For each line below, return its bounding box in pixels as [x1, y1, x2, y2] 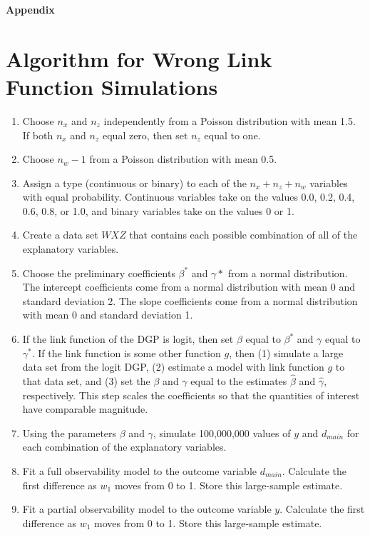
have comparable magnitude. [22, 401, 148, 416]
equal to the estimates [190, 374, 287, 389]
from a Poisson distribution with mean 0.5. [89, 151, 277, 166]
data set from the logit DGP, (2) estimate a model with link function [22, 359, 324, 374]
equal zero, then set [102, 127, 188, 142]
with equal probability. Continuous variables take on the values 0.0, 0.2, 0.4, [22, 189, 355, 204]
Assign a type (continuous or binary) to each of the [22, 175, 247, 190]
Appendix [6, 2, 55, 16]
